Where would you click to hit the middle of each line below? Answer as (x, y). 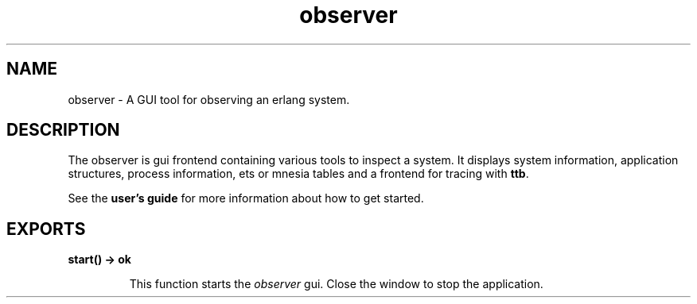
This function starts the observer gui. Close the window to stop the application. (336, 284)
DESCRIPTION (63, 130)
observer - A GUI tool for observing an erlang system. (209, 99)
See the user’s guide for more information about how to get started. (246, 198)
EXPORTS (46, 229)
